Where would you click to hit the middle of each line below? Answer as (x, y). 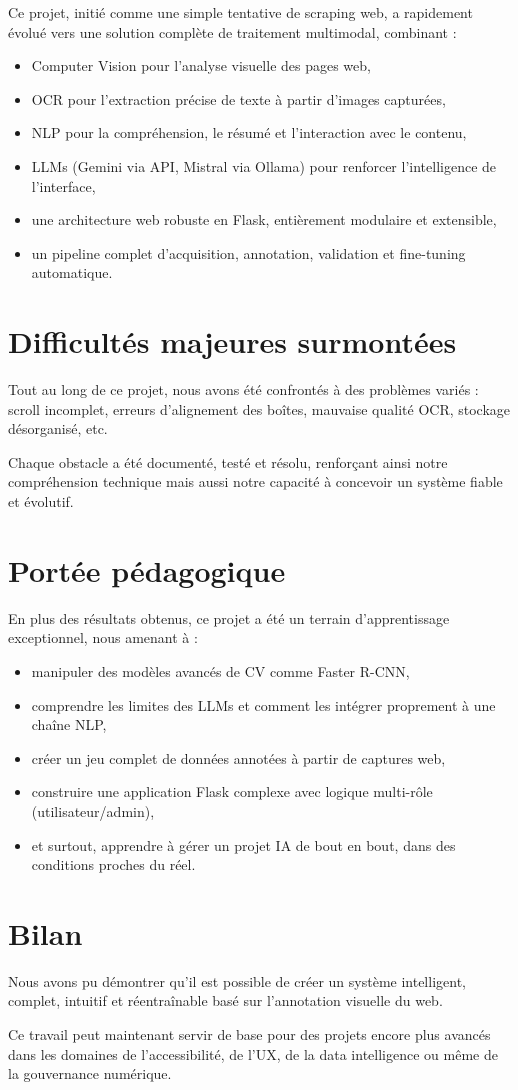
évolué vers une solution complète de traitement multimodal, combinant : (232, 31)
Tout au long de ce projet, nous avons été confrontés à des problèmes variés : (243, 389)
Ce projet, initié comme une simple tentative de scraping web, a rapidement (240, 12)
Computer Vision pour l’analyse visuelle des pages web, (201, 65)
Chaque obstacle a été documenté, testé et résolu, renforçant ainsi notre (228, 461)
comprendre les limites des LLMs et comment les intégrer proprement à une (263, 704)
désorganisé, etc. (58, 428)
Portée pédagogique (147, 569)
